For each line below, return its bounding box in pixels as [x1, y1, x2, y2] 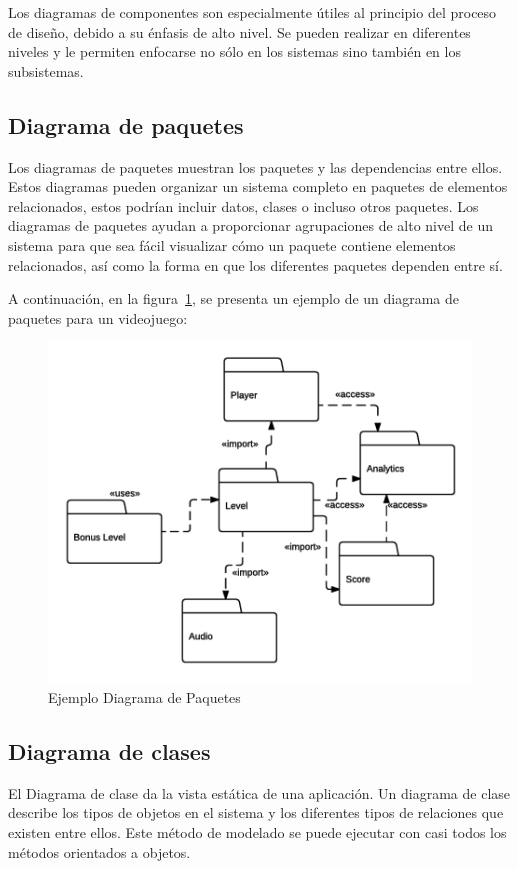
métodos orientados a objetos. [8, 841, 191, 862]
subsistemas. [8, 60, 84, 81]
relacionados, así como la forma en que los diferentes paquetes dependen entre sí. [8, 254, 503, 275]
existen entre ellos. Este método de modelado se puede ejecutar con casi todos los [8, 821, 507, 842]
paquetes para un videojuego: [8, 307, 188, 328]
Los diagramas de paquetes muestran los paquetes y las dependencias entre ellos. [8, 156, 503, 177]
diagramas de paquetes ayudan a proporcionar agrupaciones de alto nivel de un [8, 215, 494, 236]
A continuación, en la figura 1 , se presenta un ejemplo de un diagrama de [8, 288, 460, 309]
